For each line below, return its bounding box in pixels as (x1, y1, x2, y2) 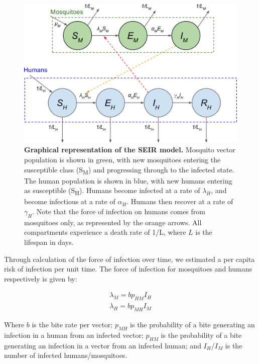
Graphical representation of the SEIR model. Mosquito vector (24, 144, 235, 155)
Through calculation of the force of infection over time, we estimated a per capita (4, 253, 255, 264)
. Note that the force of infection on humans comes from (32, 206, 205, 216)
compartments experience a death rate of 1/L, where (24, 227, 186, 237)
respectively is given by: (4, 273, 77, 284)
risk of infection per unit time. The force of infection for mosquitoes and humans (4, 263, 252, 274)
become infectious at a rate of (24, 196, 115, 207)
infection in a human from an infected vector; (4, 329, 144, 340)
